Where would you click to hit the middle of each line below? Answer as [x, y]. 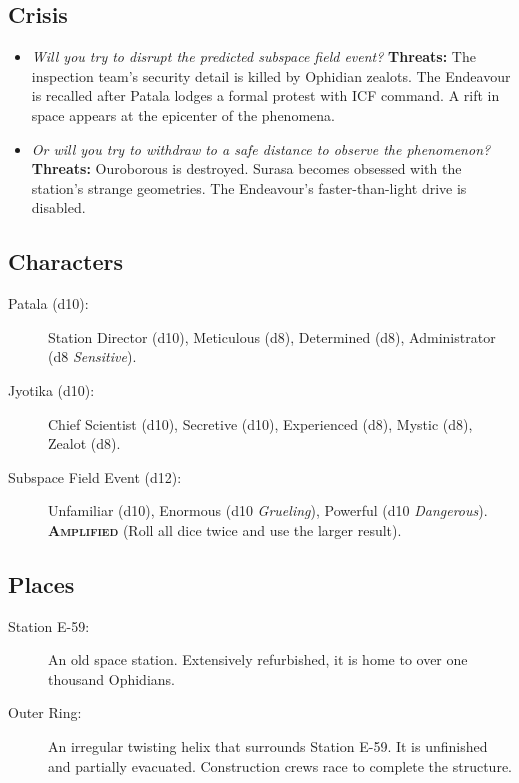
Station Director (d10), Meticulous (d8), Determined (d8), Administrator [272, 336]
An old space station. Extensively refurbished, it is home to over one [258, 659]
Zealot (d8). [84, 443]
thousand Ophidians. [111, 678]
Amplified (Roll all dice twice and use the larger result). [225, 529]
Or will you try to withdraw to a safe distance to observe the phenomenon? [261, 148]
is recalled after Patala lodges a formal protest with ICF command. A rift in [265, 95]
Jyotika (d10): [51, 389]
